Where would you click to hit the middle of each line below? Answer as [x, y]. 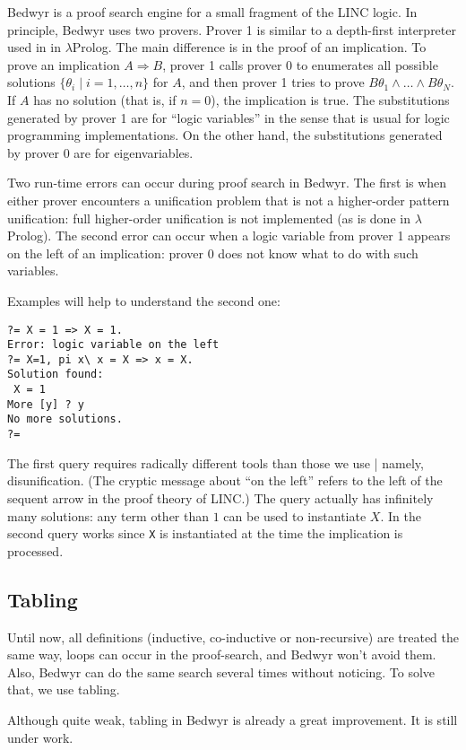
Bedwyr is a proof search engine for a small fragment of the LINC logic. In [212, 12]
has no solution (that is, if [105, 99]
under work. [40, 737]
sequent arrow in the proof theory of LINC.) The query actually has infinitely [220, 497]
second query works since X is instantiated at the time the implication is [205, 533]
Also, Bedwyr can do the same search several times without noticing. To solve [221, 672]
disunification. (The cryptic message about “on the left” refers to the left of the [225, 480]
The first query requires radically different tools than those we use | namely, [216, 462]
